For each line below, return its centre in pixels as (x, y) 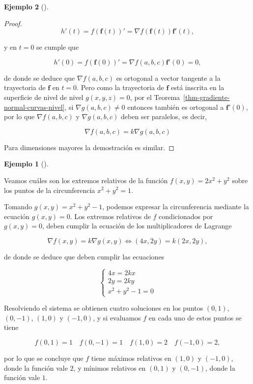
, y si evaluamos (117, 317)
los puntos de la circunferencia (50, 190)
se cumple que (58, 47)
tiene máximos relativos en (131, 358)
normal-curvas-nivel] (34, 107)
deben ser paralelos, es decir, (164, 116)
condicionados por (186, 216)
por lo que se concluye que (44, 358)
